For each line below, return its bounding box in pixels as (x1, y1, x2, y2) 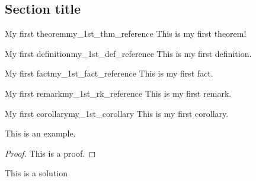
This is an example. (5, 127, 76, 139)
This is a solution (5, 167, 68, 179)
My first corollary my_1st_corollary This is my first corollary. (5, 107, 229, 119)
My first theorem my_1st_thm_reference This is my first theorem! (5, 27, 247, 40)
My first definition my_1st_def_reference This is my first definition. (5, 47, 252, 59)
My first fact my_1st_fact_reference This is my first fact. (5, 67, 213, 80)
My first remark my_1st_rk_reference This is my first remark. (5, 87, 232, 99)
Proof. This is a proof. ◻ (5, 147, 96, 159)
